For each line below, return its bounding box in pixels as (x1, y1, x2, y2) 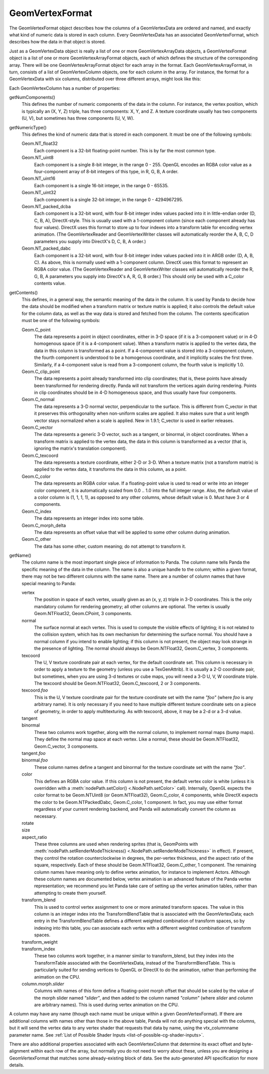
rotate (21, 820, 34, 826)
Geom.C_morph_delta (21, 522, 66, 528)
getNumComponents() (9, 94, 56, 100)
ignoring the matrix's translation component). (34, 445, 127, 451)
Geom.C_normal (21, 396, 55, 402)
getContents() (9, 290, 38, 296)
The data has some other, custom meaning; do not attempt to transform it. (34, 543, 186, 549)
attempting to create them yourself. (34, 890, 107, 896)
